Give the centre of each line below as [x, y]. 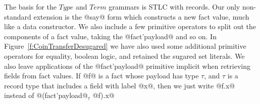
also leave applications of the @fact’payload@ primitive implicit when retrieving [127, 66]
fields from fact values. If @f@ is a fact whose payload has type [101, 76]
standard [18, 16]
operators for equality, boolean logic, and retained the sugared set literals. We [124, 56]
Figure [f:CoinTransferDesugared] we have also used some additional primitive [125, 46]
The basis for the [31, 7]
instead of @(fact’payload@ [46, 95]
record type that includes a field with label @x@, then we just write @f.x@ [120, 85]
